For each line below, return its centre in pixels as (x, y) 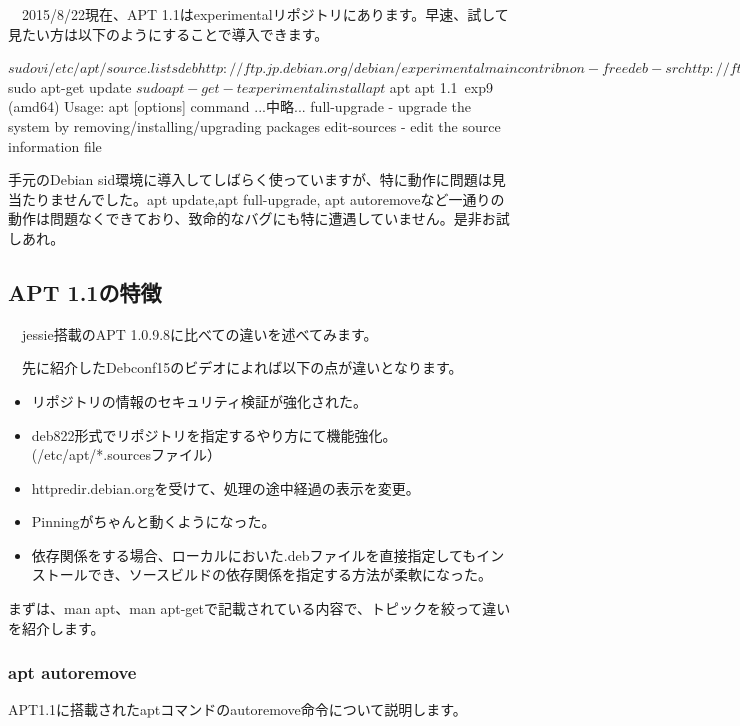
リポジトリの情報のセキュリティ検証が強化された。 (199, 400)
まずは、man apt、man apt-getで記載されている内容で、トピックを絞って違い (259, 608)
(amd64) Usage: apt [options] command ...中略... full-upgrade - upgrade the (240, 106)
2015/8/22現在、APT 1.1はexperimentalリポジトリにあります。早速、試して (265, 14)
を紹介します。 (56, 627)
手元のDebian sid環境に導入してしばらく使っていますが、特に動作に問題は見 (257, 179)
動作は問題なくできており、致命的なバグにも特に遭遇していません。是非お (252, 218)
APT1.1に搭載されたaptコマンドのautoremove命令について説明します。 (237, 709)
